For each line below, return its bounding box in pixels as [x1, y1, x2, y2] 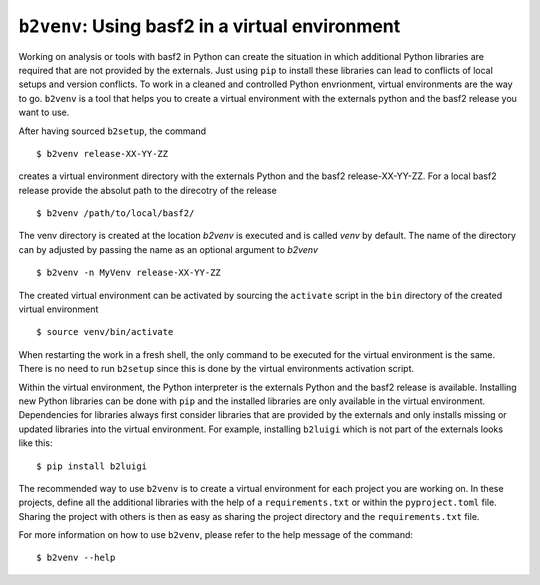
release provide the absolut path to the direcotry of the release [18, 184, 277, 196]
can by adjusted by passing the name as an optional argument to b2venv [18, 243, 319, 255]
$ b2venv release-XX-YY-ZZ [36, 148, 169, 159]
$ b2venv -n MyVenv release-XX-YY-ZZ [36, 267, 222, 279]
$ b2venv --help [36, 552, 116, 564]
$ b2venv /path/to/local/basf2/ [36, 208, 195, 219]
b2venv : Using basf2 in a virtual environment [18, 15, 401, 37]
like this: [18, 437, 53, 449]
